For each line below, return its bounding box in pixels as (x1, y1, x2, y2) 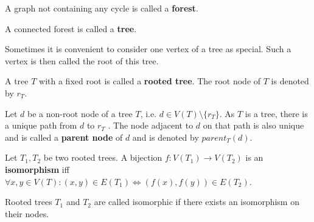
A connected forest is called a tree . (5, 22, 137, 35)
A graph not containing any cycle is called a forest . (5, 2, 198, 14)
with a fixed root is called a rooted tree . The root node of (39, 75, 261, 87)
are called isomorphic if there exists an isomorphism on (94, 195, 299, 208)
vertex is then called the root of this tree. (5, 54, 159, 67)
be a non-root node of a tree (27, 107, 133, 119)
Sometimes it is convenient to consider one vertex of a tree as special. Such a (5, 42, 291, 55)
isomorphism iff (5, 163, 69, 175)
